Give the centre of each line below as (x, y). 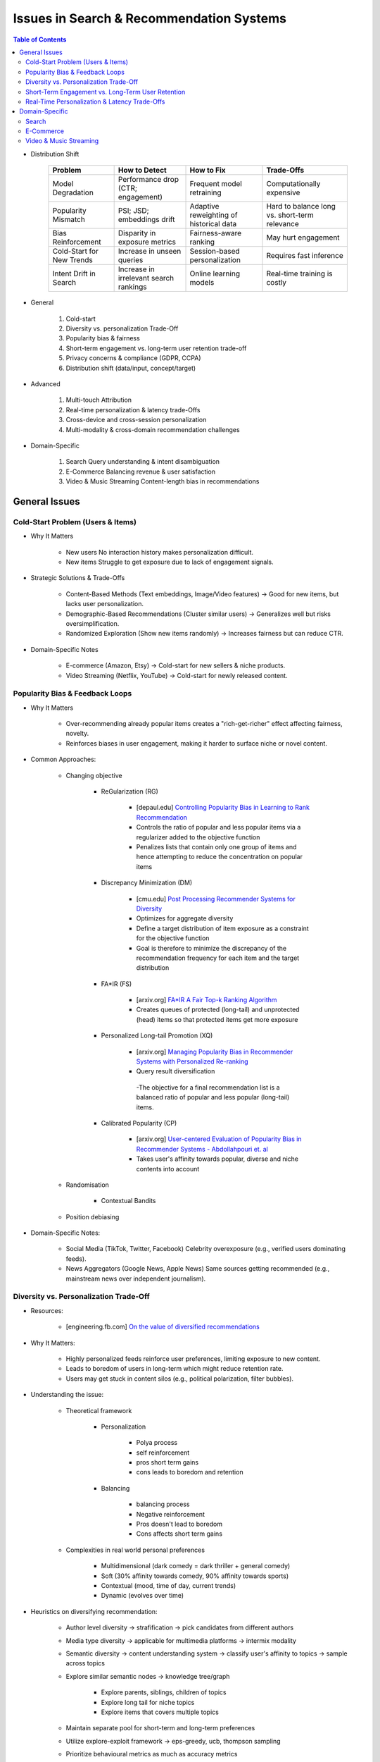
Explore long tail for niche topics (148, 1702)
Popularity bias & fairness (103, 338)
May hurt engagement (303, 238)
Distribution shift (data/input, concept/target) (131, 368)
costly (277, 283)
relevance (283, 224)
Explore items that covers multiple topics (160, 1712)
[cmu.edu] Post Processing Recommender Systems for (216, 899)
